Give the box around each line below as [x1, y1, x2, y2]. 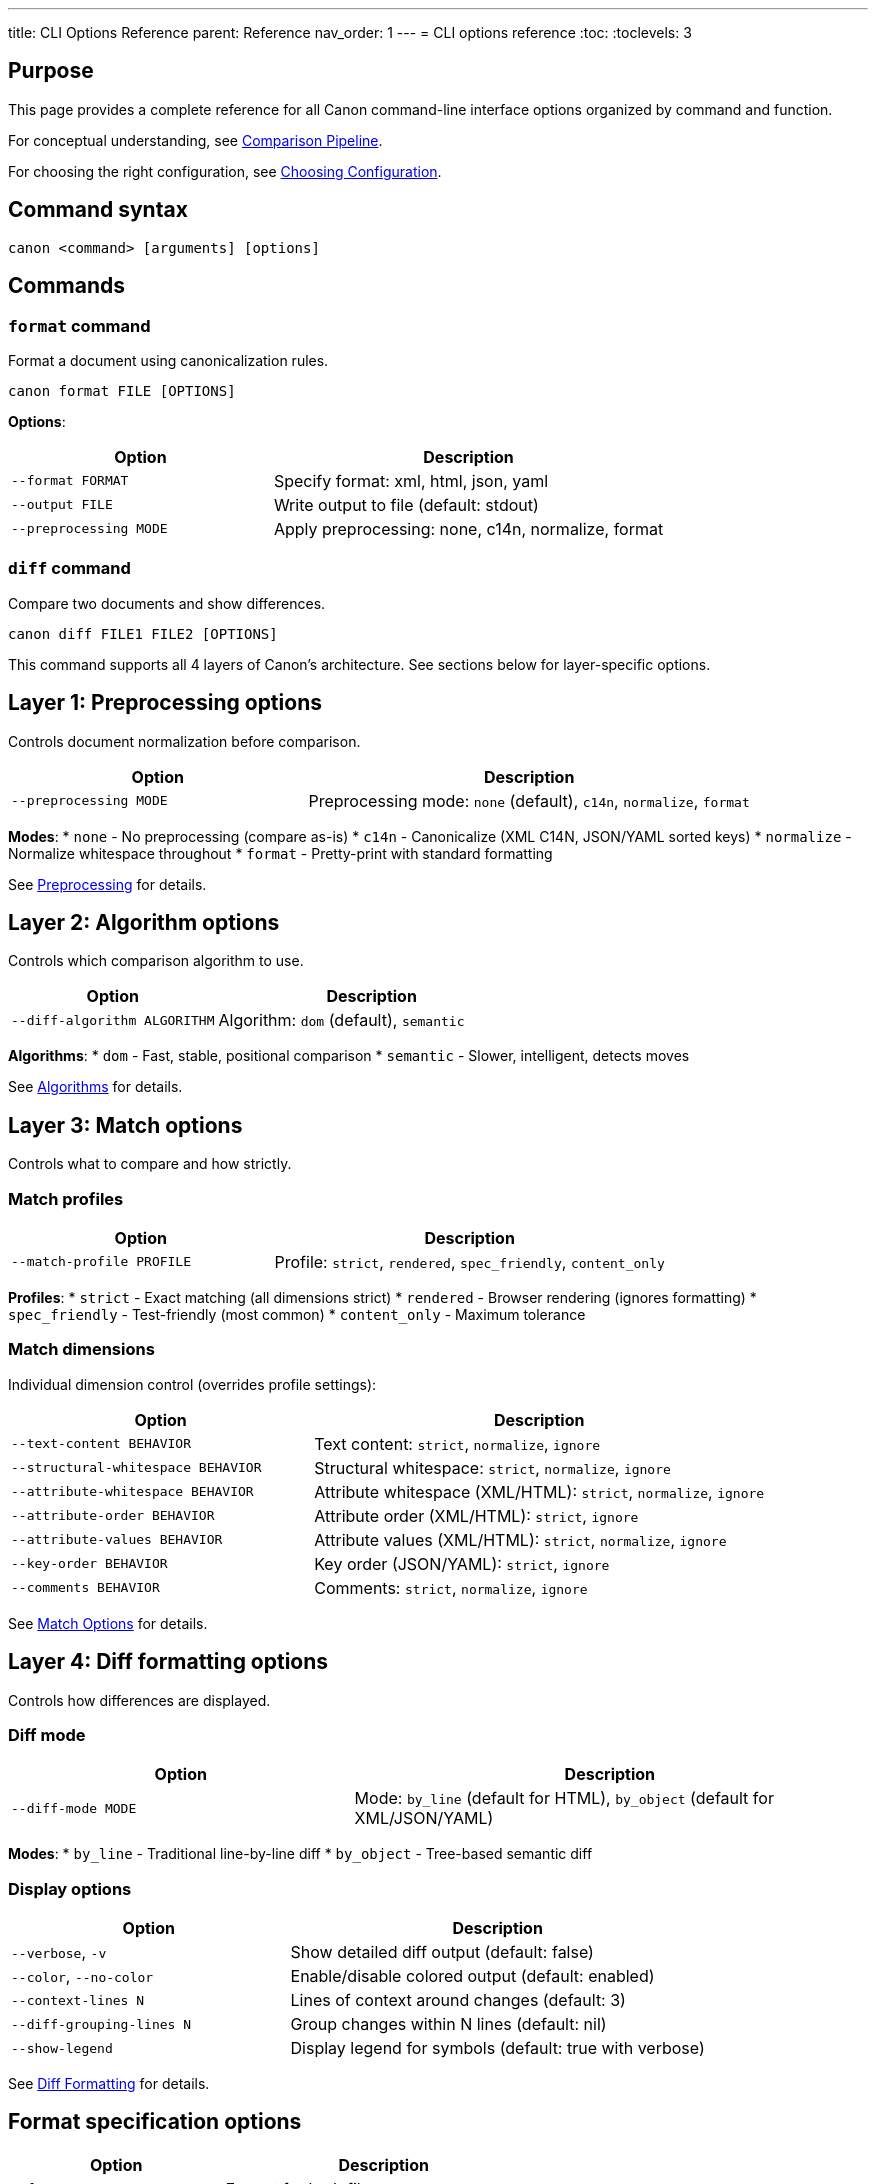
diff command [8, 558, 131, 579]
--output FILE [11, 497, 113, 513]
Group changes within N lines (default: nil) [290, 2014, 607, 2035]
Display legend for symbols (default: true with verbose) [290, 2038, 705, 2059]
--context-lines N [11, 1992, 145, 2008]
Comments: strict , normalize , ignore [314, 1577, 588, 1598]
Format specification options [8, 2109, 302, 2135]
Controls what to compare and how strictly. [8, 1155, 292, 1173]
